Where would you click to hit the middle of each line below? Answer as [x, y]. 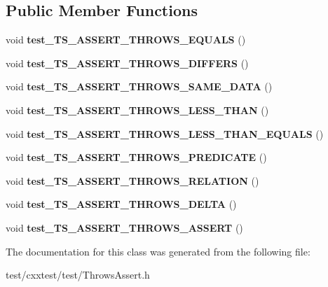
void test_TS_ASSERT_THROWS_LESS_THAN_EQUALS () [165, 133]
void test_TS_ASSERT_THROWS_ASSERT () [124, 227]
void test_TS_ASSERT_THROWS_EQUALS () [126, 40]
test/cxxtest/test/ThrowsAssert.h [78, 275]
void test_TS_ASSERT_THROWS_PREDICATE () [136, 157]
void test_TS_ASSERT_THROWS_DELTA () [121, 204]
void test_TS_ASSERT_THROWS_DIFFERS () [127, 63]
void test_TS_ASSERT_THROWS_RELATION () [132, 180]
